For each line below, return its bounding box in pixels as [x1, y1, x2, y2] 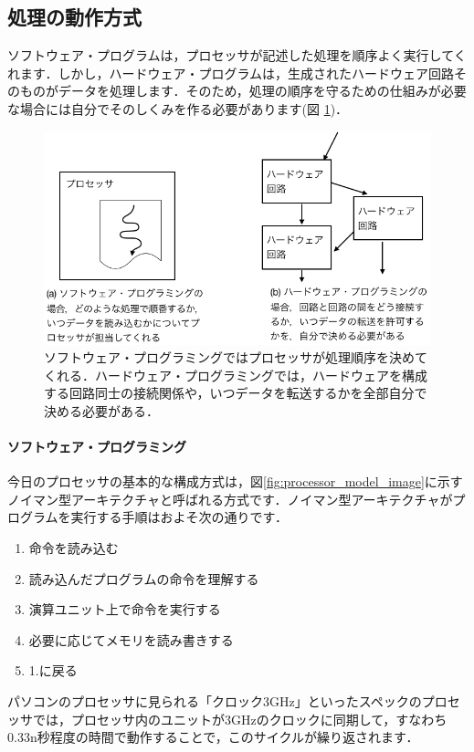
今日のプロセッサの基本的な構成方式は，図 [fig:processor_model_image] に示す [7, 472, 463, 491]
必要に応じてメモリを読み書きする [28, 630, 234, 649]
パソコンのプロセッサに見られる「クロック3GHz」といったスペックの [7, 692, 422, 711]
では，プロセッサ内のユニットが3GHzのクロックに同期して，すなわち [32, 709, 448, 728]
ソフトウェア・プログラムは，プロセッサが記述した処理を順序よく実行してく [7, 46, 467, 65]
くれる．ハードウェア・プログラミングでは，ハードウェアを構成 [44, 365, 427, 384]
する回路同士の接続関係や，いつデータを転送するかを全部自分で [44, 383, 427, 402]
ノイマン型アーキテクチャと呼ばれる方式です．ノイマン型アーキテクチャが [7, 489, 453, 508]
